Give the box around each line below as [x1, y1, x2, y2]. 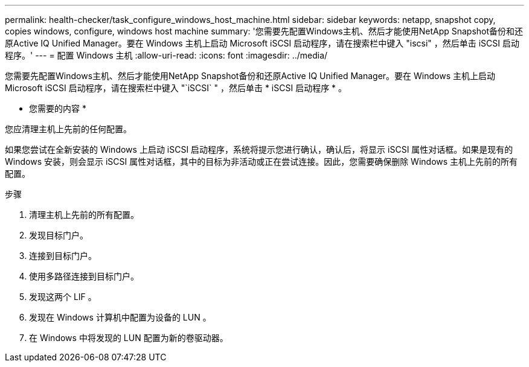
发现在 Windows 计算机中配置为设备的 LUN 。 [29, 312, 211, 322]
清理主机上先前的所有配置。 [29, 209, 139, 220]
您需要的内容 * [29, 103, 86, 113]
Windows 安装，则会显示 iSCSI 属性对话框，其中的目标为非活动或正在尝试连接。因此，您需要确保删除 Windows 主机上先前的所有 [5, 156, 518, 167]
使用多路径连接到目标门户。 [29, 271, 139, 281]
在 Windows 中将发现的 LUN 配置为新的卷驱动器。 [29, 333, 228, 343]
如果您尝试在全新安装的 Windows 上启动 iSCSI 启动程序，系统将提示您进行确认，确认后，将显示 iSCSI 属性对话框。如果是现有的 [5, 144, 513, 155]
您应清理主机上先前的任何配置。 [5, 124, 132, 134]
